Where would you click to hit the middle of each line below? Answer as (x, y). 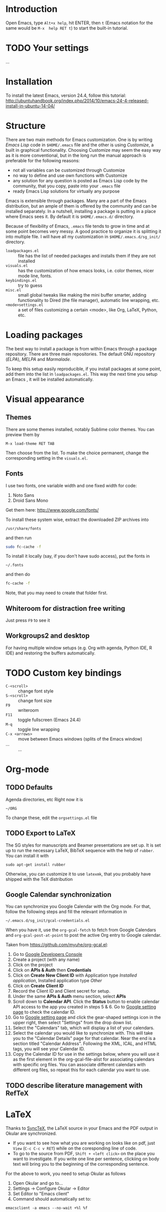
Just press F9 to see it (28, 620)
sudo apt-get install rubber (36, 865)
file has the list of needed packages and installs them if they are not (87, 256)
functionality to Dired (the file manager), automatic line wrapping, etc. (89, 300)
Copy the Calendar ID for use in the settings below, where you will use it (86, 1054)
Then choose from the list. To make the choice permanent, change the (77, 453)
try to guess (30, 285)
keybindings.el (21, 280)
